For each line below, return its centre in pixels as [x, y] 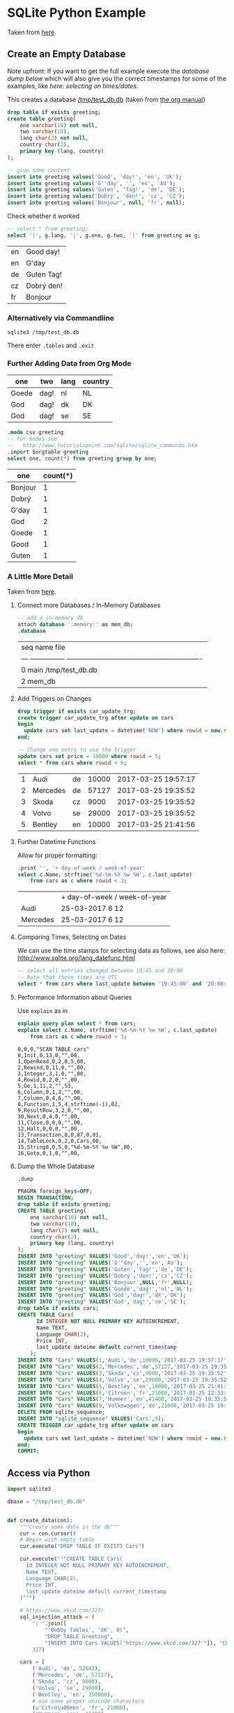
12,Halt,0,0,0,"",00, [48, 1129]
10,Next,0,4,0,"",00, [48, 1116]
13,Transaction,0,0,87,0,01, [60, 1135]
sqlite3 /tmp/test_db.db [43, 333]
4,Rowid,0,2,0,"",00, [48, 1080]
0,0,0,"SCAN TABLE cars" [53, 1049]
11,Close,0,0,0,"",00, [50, 1123]
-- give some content [39, 170]
